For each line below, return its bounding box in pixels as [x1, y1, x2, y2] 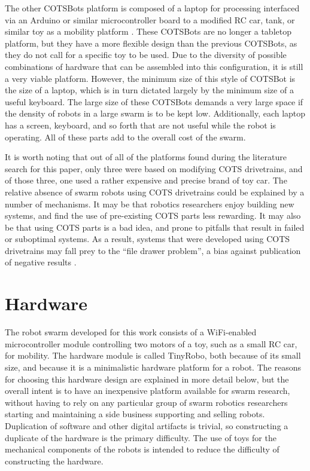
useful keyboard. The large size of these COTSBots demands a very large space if [5, 95, 303, 108]
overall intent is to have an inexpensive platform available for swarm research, [5, 384, 290, 397]
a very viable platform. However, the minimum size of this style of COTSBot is [5, 72, 296, 84]
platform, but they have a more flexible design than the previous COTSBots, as [5, 36, 297, 49]
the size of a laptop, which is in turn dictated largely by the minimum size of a [5, 84, 294, 96]
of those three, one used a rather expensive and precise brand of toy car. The [5, 174, 287, 186]
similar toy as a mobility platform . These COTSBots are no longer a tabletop [5, 25, 291, 38]
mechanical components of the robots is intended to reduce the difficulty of [5, 443, 279, 455]
